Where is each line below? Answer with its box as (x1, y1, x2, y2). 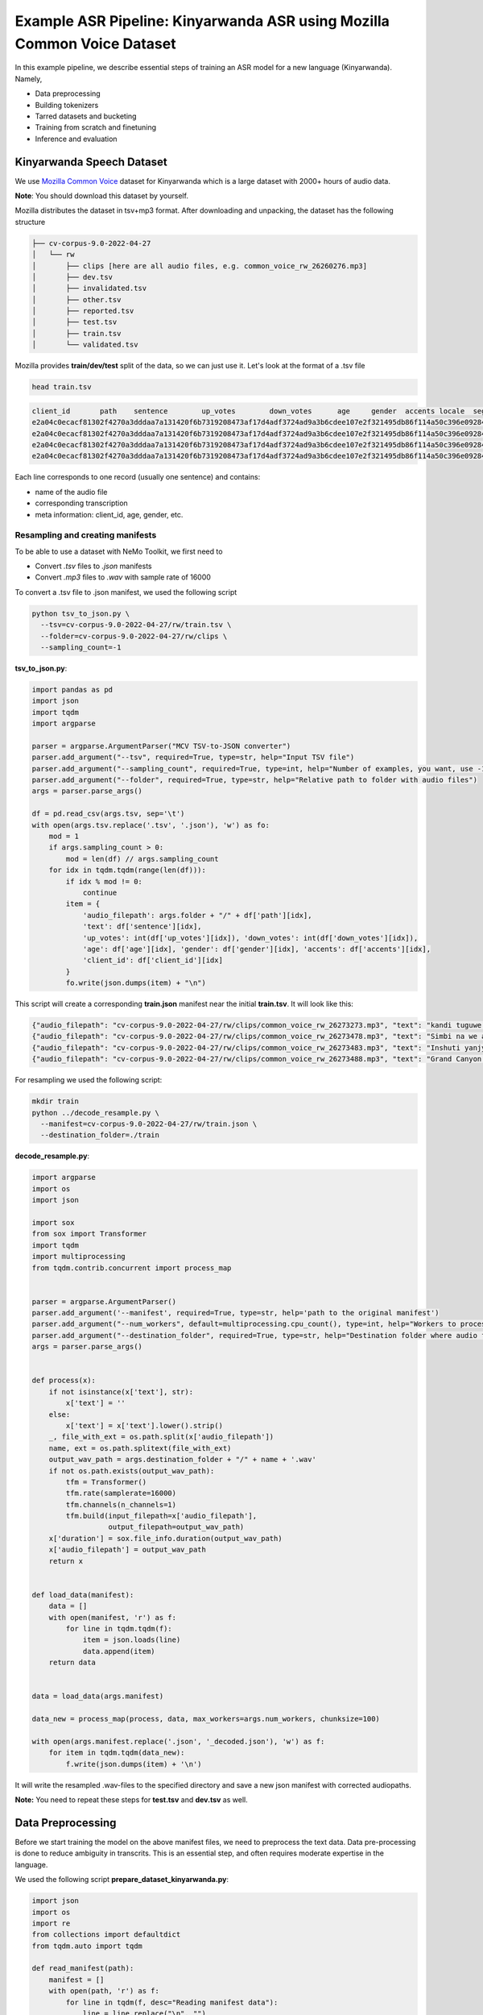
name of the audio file (35, 487, 108, 496)
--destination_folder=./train (40, 1131, 160, 1140)
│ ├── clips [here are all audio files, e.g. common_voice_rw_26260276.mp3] (31, 261, 368, 270)
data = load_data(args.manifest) (31, 1692, 164, 1701)
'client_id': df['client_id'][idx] (82, 956, 223, 965)
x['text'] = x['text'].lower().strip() (65, 1421, 223, 1430)
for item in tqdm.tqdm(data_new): (48, 1748, 185, 1757)
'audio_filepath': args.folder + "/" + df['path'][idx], (82, 911, 312, 920)
